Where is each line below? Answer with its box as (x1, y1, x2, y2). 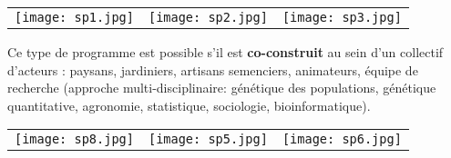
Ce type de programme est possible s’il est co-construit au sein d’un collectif (7, 43, 444, 61)
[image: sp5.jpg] (148, 132, 268, 147)
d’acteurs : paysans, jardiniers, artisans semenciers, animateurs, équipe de (7, 60, 418, 79)
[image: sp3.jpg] (282, 10, 402, 25)
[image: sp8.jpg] (15, 132, 134, 147)
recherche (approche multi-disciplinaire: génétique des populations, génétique (7, 78, 436, 97)
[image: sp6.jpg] (282, 132, 402, 147)
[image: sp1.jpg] (15, 10, 134, 25)
